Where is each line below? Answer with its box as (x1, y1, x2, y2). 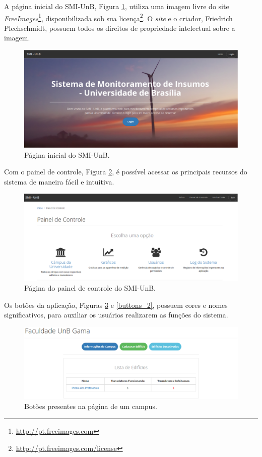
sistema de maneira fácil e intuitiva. (4, 176, 114, 187)
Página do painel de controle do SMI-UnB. (24, 283, 156, 293)
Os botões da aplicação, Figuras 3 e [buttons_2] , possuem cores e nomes (4, 299, 228, 310)
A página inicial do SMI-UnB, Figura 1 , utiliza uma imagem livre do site (4, 1, 229, 11)
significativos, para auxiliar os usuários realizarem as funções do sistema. (4, 309, 228, 320)
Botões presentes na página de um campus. (24, 401, 157, 412)
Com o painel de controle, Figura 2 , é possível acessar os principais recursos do (4, 166, 247, 177)
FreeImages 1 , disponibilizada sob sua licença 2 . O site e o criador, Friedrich (4, 11, 233, 23)
